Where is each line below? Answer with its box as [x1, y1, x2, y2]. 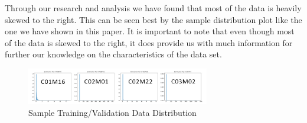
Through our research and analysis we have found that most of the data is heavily [5, 2, 302, 14]
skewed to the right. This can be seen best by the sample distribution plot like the [5, 13, 302, 25]
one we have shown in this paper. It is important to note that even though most [5, 25, 295, 37]
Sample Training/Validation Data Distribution [28, 106, 197, 119]
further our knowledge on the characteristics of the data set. [5, 48, 222, 60]
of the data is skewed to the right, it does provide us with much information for [5, 36, 293, 48]
